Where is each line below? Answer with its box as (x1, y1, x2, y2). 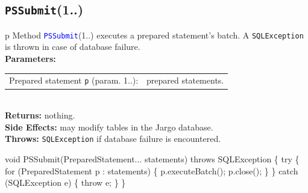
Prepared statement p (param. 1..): (9, 74, 139, 87)
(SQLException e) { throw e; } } (5, 176, 126, 189)
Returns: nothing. (5, 109, 75, 121)
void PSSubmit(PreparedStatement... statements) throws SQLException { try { (5, 152, 300, 165)
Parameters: (5, 52, 56, 65)
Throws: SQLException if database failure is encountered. (5, 132, 221, 145)
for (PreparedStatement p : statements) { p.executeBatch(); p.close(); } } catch (5, 164, 298, 177)
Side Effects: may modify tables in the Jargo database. (5, 120, 213, 133)
